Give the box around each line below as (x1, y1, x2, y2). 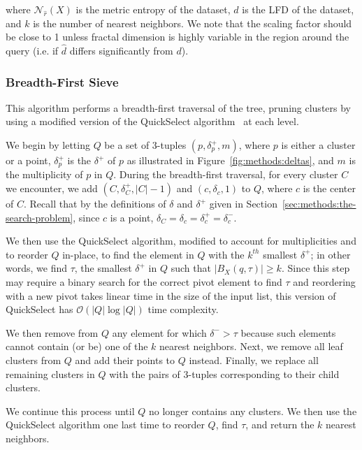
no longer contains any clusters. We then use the (149, 403, 357, 418)
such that (171, 261, 211, 275)
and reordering (293, 275, 356, 289)
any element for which (112, 325, 207, 340)
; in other (310, 247, 351, 261)
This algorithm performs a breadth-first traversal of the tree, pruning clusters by (6, 100, 351, 115)
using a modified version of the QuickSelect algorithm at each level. (6, 114, 299, 129)
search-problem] (6, 210, 73, 224)
